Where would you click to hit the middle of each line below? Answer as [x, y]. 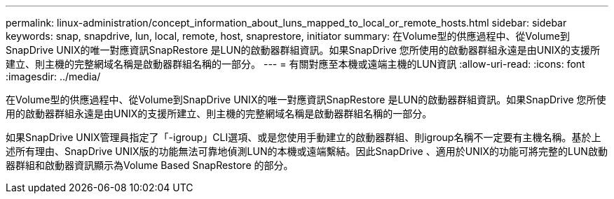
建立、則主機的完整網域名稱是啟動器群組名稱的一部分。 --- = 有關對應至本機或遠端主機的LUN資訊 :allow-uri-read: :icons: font [295, 64]
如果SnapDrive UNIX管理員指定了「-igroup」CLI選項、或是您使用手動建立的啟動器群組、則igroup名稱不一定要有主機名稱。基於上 [303, 137]
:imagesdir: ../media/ [53, 76]
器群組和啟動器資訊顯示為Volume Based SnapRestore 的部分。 [150, 165]
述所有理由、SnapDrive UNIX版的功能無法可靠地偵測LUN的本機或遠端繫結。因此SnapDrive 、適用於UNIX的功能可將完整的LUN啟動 [307, 151]
